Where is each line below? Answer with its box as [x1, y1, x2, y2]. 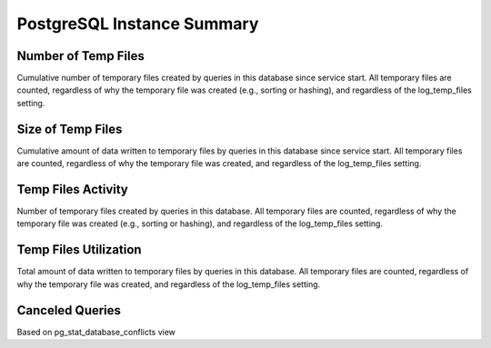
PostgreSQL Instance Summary [16, 14, 259, 34]
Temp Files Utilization [16, 242, 142, 258]
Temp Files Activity [16, 182, 129, 197]
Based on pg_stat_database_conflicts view [16, 326, 176, 337]
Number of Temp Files [16, 48, 145, 64]
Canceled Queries [16, 303, 122, 318]
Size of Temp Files [16, 121, 123, 136]
